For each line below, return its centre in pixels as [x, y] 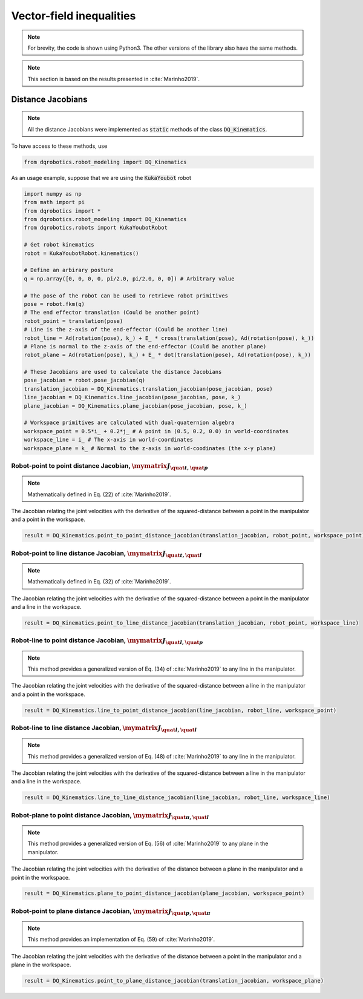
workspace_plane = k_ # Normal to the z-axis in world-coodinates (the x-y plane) [150, 448]
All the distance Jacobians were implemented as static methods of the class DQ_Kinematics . [147, 129]
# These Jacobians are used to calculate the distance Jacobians [123, 372]
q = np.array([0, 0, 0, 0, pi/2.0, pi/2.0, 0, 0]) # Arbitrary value [129, 278]
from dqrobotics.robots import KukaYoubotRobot [96, 228]
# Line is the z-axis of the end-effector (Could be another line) [126, 330]
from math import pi [54, 202]
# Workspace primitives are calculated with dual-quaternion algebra [129, 423]
